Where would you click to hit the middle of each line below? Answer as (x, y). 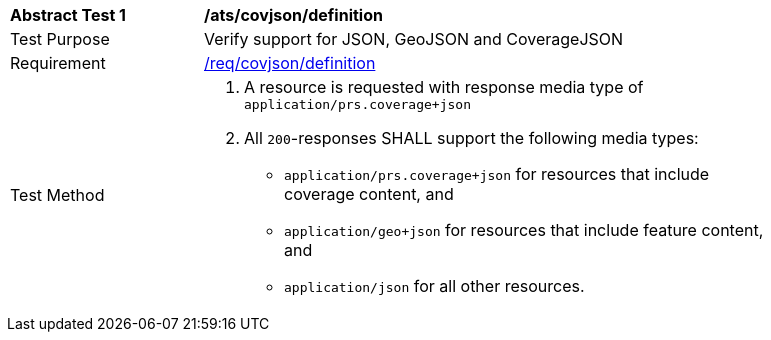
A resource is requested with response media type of (444, 87)
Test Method (57, 194)
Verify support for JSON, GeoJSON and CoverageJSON (414, 39)
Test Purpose (60, 39)
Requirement (58, 63)
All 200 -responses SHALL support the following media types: (471, 138)
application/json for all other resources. (434, 286)
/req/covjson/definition (290, 63)
